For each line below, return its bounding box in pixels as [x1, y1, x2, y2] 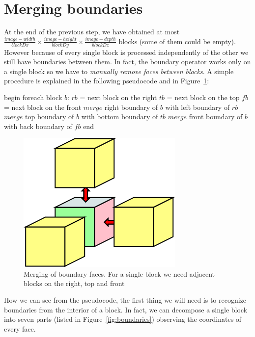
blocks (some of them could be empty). [118, 36, 236, 46]
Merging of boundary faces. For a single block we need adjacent [24, 268, 215, 279]
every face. [4, 323, 36, 334]
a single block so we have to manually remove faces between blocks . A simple [4, 66, 234, 76]
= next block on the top [167, 92, 240, 102]
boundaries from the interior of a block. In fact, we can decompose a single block [4, 304, 248, 314]
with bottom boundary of [81, 111, 158, 122]
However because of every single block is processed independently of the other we [4, 47, 249, 57]
